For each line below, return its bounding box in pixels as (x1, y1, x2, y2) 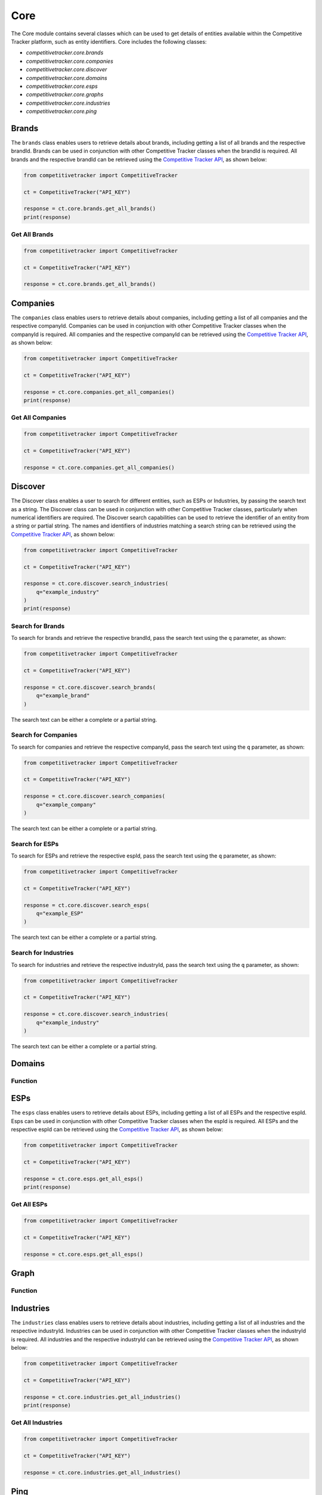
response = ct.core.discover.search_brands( (23, 684, 156, 691)
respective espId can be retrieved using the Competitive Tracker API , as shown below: (11, 1126, 223, 1133)
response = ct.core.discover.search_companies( (23, 793, 165, 800)
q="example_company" (36, 801, 97, 808)
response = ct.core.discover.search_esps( (23, 902, 150, 908)
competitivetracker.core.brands (26, 49, 104, 56)
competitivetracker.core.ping (26, 108, 97, 115)
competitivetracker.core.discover (26, 66, 107, 73)
